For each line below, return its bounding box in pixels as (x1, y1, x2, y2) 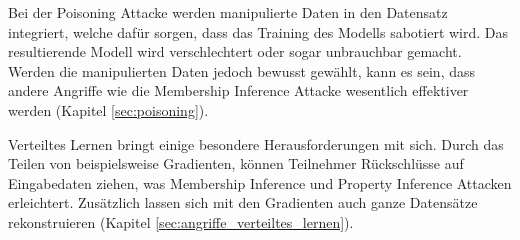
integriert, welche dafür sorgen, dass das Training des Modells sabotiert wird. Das (8, 21, 509, 42)
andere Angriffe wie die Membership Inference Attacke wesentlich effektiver (8, 80, 469, 101)
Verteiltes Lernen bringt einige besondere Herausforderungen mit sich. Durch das (8, 133, 504, 154)
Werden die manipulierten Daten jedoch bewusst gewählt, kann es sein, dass (8, 60, 476, 81)
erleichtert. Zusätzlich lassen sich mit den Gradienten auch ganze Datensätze (8, 192, 478, 213)
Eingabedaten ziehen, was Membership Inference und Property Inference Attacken (8, 172, 512, 193)
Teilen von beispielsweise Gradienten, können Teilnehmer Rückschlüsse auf (8, 153, 464, 174)
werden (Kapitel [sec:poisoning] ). (8, 99, 209, 120)
